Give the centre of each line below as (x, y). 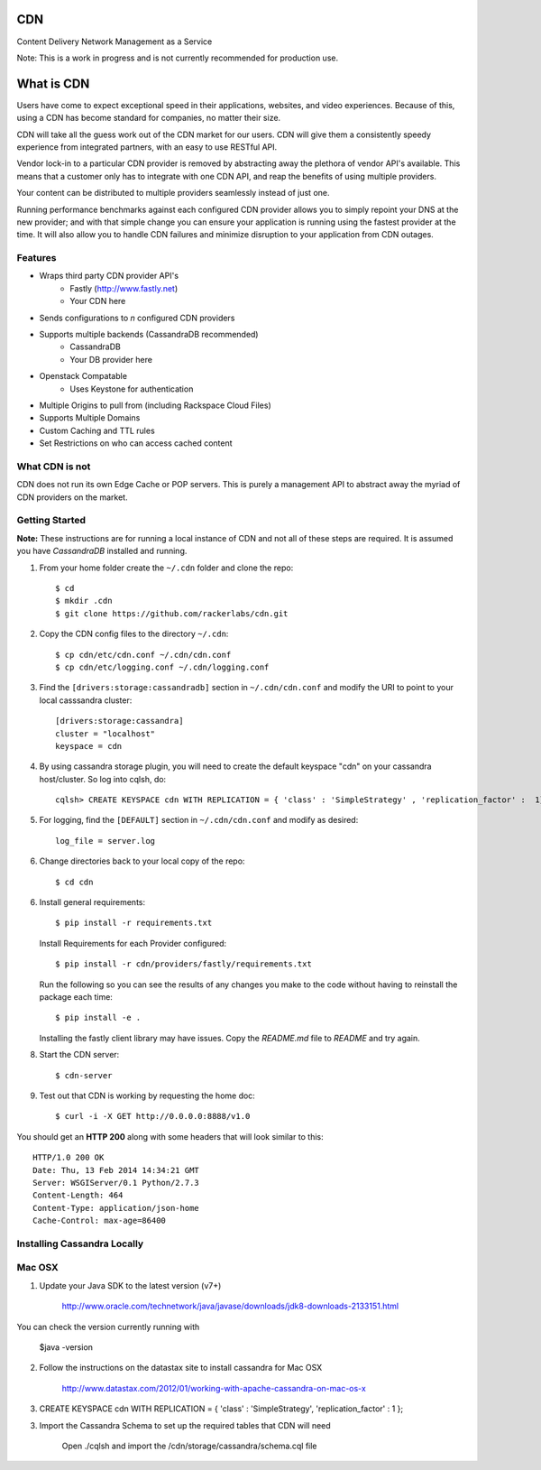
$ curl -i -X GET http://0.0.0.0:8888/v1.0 (153, 1116)
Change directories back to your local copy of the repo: (142, 861)
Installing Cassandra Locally (80, 1243)
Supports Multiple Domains (90, 418)
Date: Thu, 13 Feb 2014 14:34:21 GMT (116, 1170)
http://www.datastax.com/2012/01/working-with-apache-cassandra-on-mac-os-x (214, 1388)
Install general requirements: (92, 902)
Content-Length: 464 (78, 1195)
